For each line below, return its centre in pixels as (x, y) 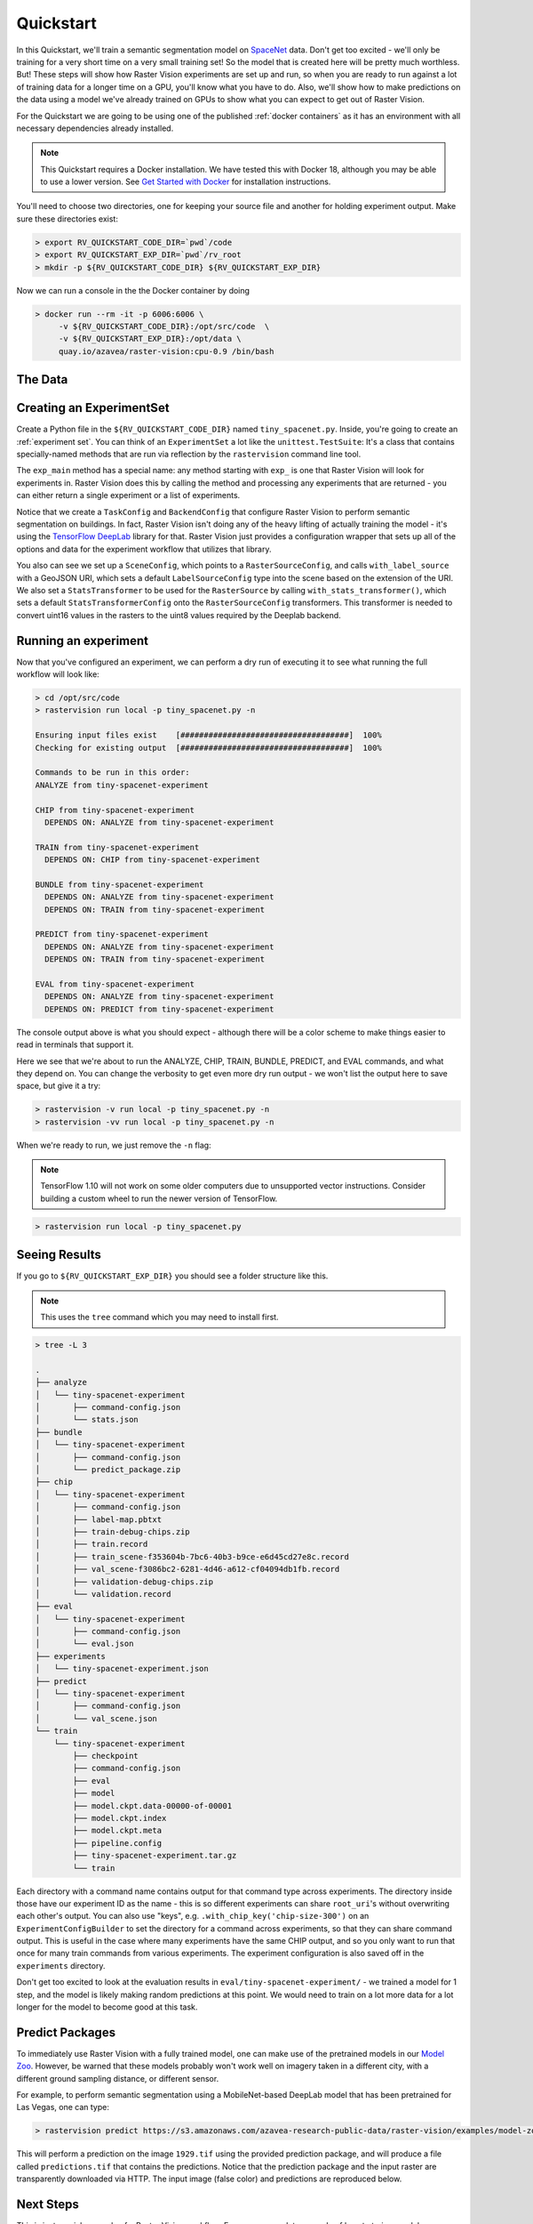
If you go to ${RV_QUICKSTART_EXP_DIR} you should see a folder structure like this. (172, 1276)
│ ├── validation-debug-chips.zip (124, 1582)
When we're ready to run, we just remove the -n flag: (114, 1145)
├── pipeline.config (117, 1843)
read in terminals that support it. (75, 1044)
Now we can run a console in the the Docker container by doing (133, 290)
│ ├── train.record (91, 1544)
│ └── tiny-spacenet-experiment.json (122, 1669)
